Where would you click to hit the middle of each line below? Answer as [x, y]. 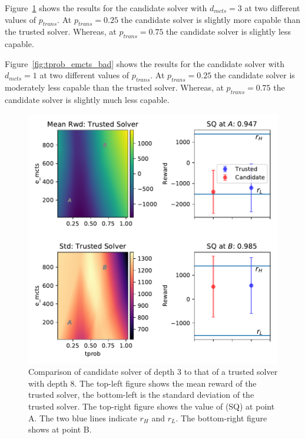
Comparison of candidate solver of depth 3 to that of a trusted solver [153, 372]
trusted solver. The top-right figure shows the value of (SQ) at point [152, 406]
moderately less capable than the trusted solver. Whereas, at [114, 87]
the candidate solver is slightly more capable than [211, 19]
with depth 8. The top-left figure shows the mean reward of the [142, 383]
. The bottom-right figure [221, 418]
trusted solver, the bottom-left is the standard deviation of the [141, 395]
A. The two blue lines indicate [83, 418]
